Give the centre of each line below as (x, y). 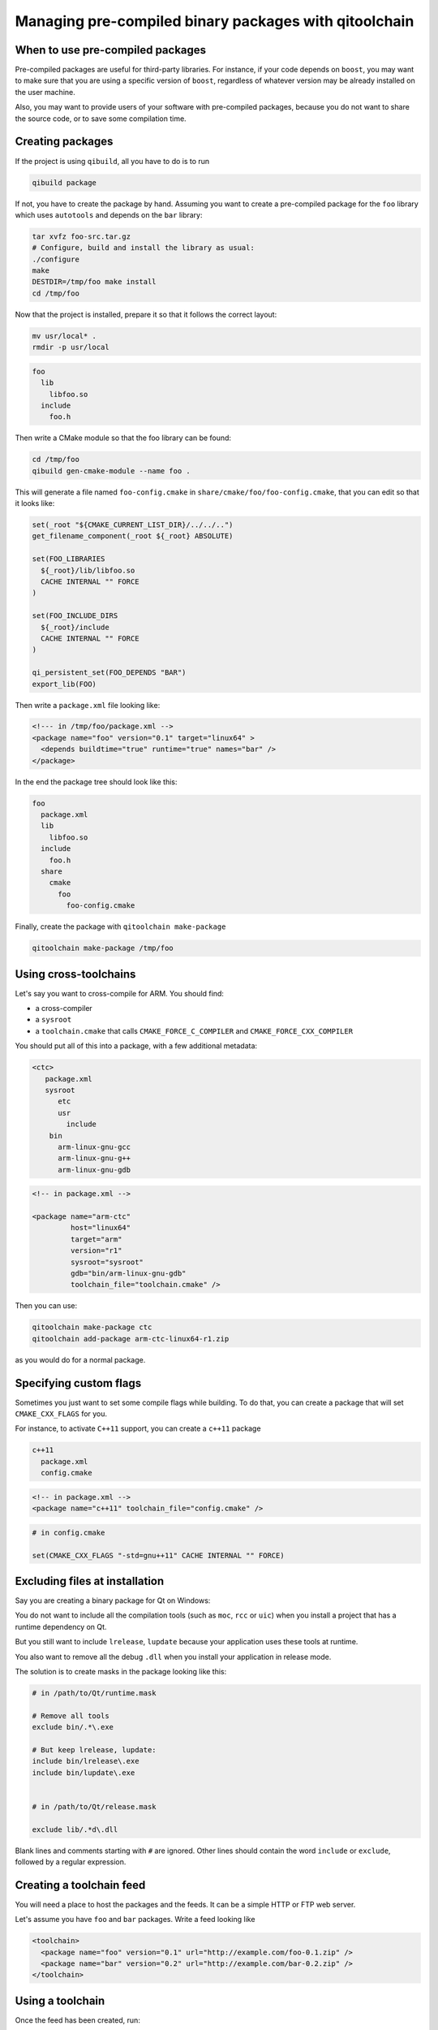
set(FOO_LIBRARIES (69, 559)
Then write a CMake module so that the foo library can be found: (123, 438)
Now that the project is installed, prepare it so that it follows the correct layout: (146, 314)
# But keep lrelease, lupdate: (94, 1749)
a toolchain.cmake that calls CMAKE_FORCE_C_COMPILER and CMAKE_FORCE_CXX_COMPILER (194, 1030)
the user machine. (45, 92)
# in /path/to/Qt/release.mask (94, 1806)
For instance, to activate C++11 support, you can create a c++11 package (138, 1428)
